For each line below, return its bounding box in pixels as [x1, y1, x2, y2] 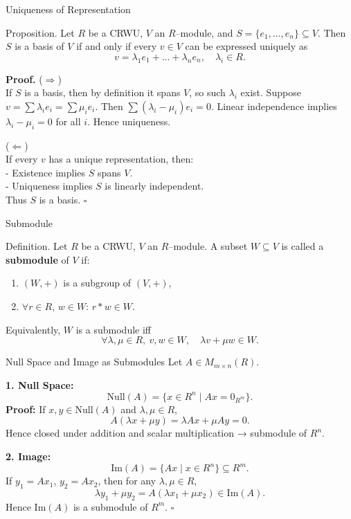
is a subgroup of [63, 275, 132, 290]
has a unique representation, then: [48, 152, 194, 166]
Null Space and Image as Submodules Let [6, 354, 183, 369]
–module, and [175, 25, 233, 39]
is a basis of [15, 39, 64, 53]
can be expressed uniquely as [185, 39, 308, 53]
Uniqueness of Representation [6, 2, 131, 16]
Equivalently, [6, 322, 61, 336]
